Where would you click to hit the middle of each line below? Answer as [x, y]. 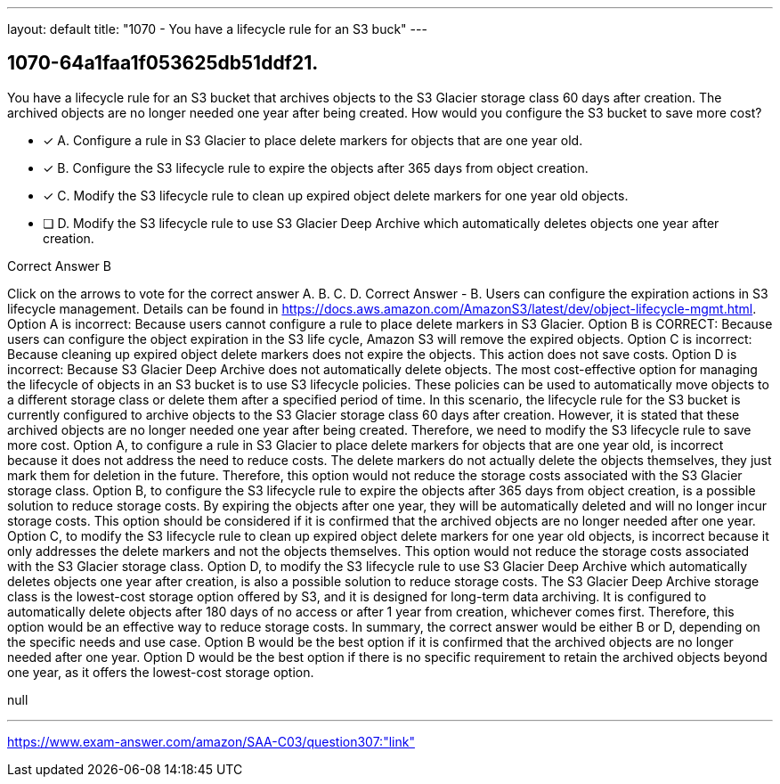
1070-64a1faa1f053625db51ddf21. [163, 63]
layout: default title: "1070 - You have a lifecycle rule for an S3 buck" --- [217, 29]
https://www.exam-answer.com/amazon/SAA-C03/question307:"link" [211, 741]
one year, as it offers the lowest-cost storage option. [161, 672]
